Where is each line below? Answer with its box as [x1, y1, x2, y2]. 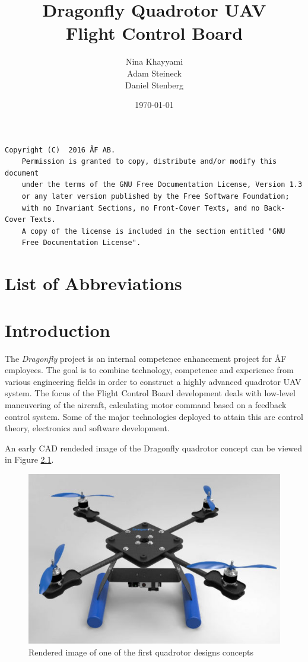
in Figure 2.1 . [5, 453, 54, 466]
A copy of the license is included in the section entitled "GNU [21, 227, 285, 235]
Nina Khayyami [125, 55, 183, 68]
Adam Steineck [127, 66, 182, 79]
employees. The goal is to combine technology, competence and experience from [5, 364, 294, 376]
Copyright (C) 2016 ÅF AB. [5, 145, 116, 154]
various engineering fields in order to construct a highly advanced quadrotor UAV [5, 375, 301, 387]
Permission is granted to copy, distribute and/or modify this [21, 157, 277, 166]
